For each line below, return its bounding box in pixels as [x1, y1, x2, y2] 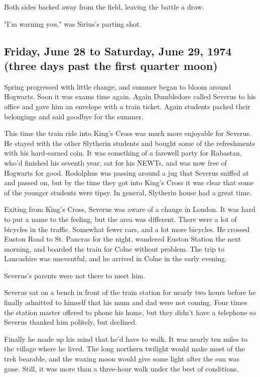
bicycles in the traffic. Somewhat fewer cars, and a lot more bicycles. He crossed [4, 223, 250, 234]
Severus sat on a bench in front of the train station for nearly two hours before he [4, 287, 256, 297]
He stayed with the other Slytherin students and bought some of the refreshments [4, 137, 255, 148]
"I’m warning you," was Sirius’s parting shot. [4, 18, 142, 29]
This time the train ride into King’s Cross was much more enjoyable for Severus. [4, 128, 251, 138]
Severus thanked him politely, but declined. [4, 317, 137, 327]
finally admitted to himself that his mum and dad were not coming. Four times [4, 297, 247, 308]
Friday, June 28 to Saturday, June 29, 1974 [4, 43, 232, 58]
